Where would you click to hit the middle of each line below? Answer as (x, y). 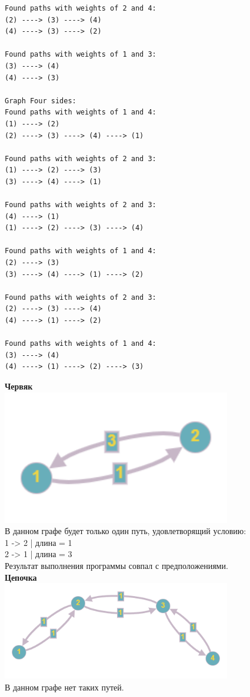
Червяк (19, 386)
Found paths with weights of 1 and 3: (81, 55)
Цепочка (21, 577)
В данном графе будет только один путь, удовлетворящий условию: (126, 531)
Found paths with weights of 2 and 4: (81, 8)
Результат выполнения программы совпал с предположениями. (116, 565)
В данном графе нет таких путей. (64, 687)
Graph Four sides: (41, 101)
